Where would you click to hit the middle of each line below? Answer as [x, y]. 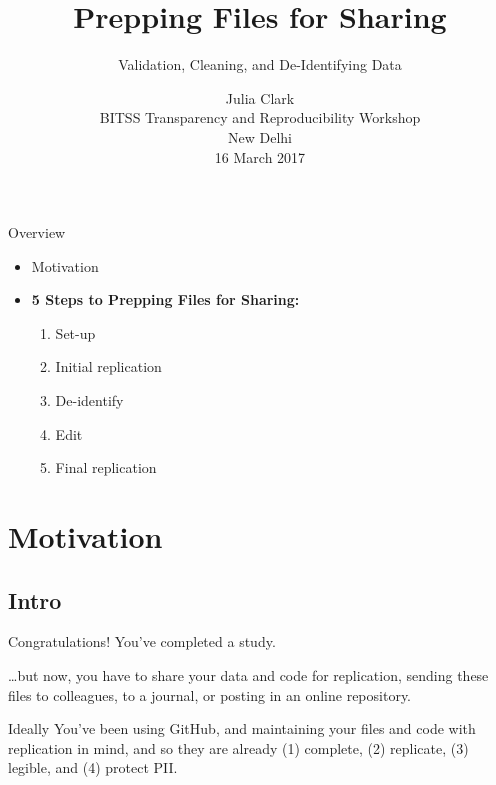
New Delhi [260, 136]
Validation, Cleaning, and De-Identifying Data [260, 64]
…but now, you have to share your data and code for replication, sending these [248, 675]
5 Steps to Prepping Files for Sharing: [165, 299]
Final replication [106, 467]
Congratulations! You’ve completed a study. [142, 641]
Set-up [75, 332]
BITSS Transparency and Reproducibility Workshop [260, 117]
